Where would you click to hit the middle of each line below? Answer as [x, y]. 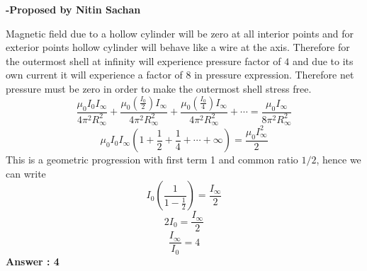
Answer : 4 [33, 261]
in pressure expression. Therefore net [274, 75]
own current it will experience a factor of [94, 75]
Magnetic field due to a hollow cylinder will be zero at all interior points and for [180, 33]
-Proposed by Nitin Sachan [73, 9]
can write [26, 173]
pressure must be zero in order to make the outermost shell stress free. [159, 88]
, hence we [339, 160]
